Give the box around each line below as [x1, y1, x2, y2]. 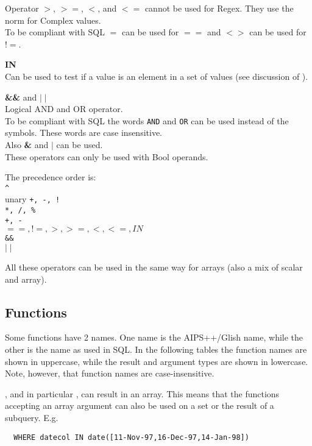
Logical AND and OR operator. [5, 102, 123, 115]
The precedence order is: [5, 171, 96, 183]
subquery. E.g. [5, 411, 58, 424]
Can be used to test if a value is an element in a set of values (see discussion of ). [5, 69, 308, 82]
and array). [5, 272, 47, 285]
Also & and [5, 138, 49, 150]
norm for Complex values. [5, 13, 101, 26]
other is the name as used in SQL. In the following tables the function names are [5, 343, 307, 356]
